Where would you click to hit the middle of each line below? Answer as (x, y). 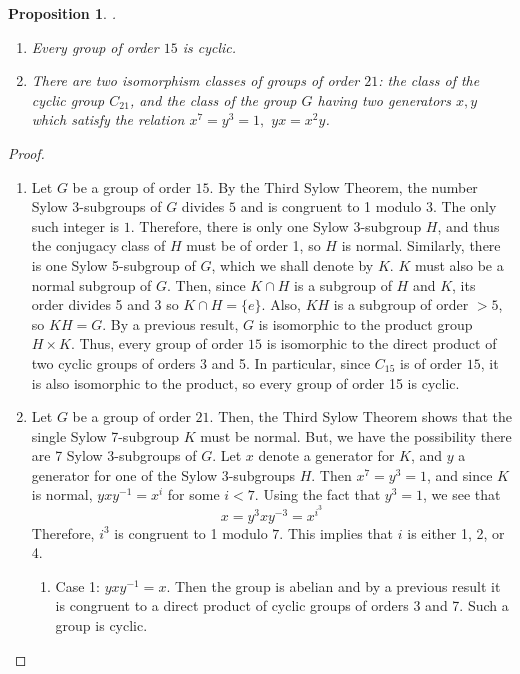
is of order (431, 362)
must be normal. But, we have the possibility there (356, 435)
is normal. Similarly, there (421, 245)
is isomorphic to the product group (365, 323)
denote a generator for (326, 455)
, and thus (468, 225)
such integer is (75, 225)
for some (193, 494)
